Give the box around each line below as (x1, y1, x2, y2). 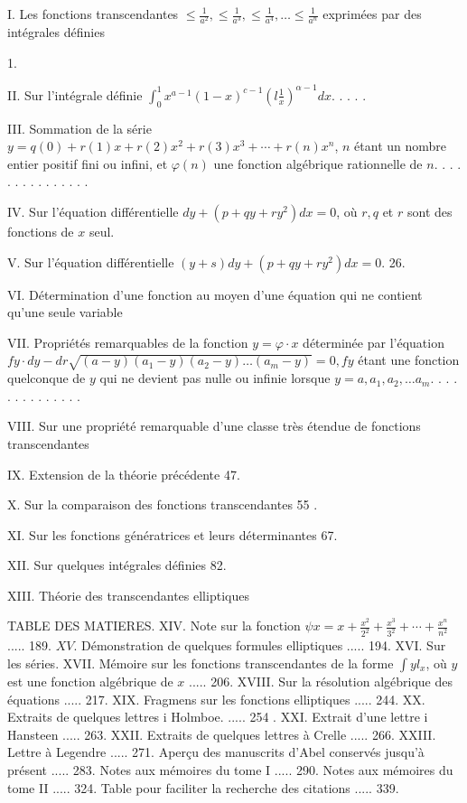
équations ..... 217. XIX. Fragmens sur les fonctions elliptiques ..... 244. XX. (7, 689, 425, 708)
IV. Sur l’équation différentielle (7, 202, 179, 220)
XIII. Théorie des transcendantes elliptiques (7, 585, 249, 604)
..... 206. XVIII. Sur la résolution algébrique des (189, 671, 453, 690)
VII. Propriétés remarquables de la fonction (7, 332, 248, 351)
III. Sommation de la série (7, 118, 152, 137)
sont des (406, 202, 453, 220)
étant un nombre (354, 136, 447, 155)
